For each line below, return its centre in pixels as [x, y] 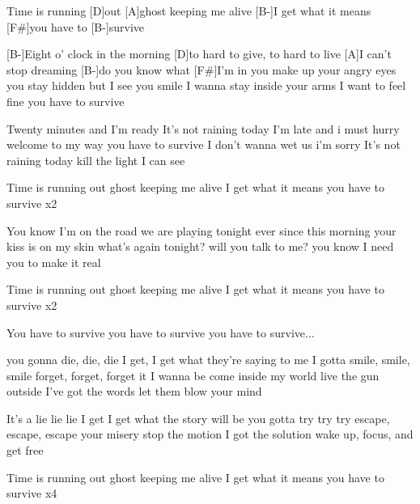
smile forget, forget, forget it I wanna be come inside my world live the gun [193, 375]
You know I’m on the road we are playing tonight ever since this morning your [202, 230]
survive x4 [32, 493]
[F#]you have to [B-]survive [76, 26]
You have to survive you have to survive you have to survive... [161, 332]
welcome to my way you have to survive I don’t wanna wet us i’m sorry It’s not [204, 144]
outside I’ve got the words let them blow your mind [134, 391]
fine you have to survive [66, 101]
